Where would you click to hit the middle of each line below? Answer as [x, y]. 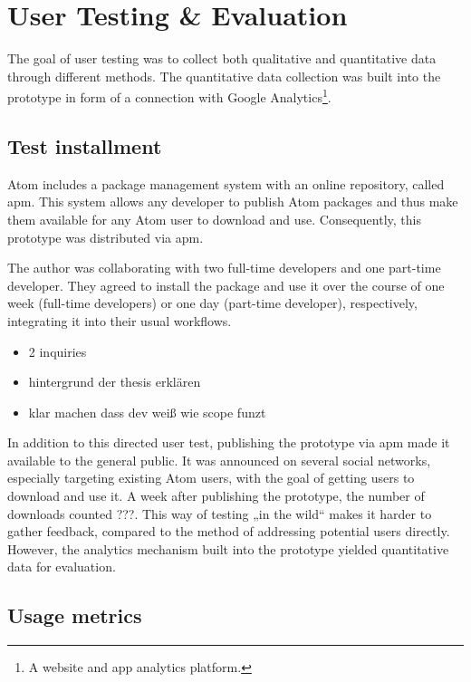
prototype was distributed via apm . [106, 237]
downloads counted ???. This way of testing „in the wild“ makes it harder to [220, 513]
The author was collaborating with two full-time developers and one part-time [224, 268]
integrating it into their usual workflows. [120, 320]
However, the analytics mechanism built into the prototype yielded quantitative [228, 548]
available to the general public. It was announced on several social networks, [219, 460]
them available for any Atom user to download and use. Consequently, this [214, 219]
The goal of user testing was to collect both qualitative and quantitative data [222, 58]
